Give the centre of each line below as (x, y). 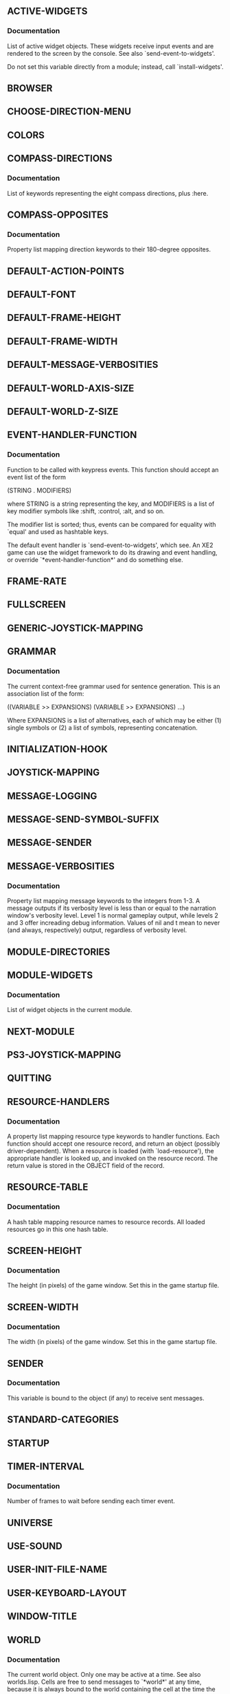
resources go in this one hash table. (58, 1229)
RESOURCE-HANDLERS (58, 1102)
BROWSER (30, 89)
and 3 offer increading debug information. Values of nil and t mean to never (114, 923)
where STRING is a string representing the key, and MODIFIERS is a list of (111, 504)
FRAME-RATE (37, 581)
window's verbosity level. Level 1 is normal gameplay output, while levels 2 (113, 916)
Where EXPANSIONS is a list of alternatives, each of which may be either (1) (114, 720)
